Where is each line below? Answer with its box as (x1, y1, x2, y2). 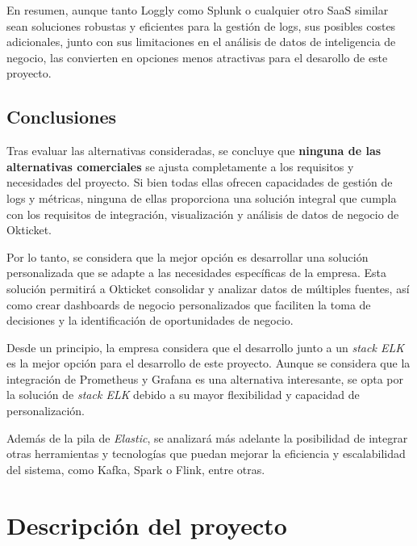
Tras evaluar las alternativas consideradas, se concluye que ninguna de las (6, 142, 382, 159)
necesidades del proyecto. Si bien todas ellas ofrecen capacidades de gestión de (6, 174, 393, 191)
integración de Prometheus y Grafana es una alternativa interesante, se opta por (6, 370, 403, 387)
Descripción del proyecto (6, 508, 287, 541)
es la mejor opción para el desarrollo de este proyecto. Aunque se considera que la (6, 355, 411, 372)
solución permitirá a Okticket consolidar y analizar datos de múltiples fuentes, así (6, 279, 410, 296)
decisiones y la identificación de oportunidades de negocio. (6, 312, 294, 329)
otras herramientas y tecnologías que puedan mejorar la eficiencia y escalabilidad (6, 445, 406, 462)
